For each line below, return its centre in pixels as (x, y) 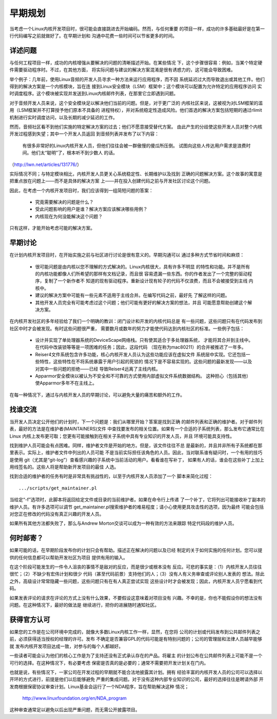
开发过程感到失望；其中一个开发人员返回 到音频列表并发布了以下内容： (84, 134)
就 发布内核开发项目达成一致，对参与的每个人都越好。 (66, 646)
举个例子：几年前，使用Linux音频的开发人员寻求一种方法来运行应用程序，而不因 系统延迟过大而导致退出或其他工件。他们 (137, 79)
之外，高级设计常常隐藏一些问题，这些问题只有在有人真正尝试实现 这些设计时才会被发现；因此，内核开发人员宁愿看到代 (136, 581)
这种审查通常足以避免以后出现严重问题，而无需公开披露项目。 (75, 710)
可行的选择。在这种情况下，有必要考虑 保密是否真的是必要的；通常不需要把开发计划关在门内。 (109, 663)
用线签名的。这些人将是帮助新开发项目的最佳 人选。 (64, 467)
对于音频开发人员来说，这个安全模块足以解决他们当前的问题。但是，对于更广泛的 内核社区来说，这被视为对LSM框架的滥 (136, 103)
